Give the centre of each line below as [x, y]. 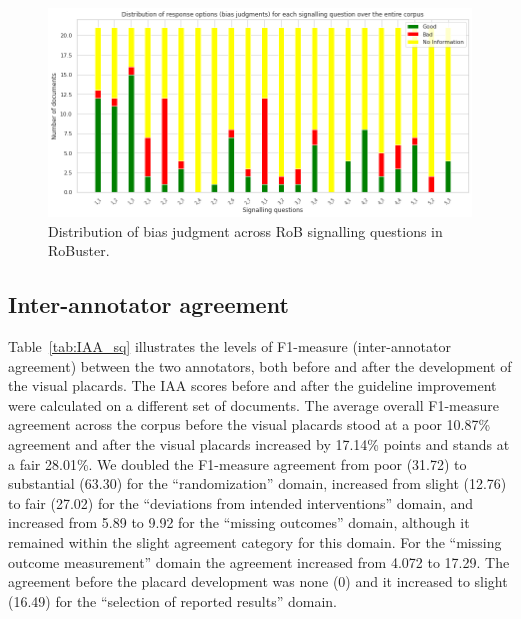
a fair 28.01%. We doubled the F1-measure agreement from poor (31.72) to [237, 463]
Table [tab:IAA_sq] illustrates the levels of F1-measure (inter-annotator [229, 345]
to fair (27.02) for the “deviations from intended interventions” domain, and [241, 502]
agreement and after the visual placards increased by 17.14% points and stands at [259, 443]
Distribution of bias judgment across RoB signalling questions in [245, 230]
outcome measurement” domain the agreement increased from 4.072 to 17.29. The [259, 561]
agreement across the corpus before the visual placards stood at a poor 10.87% [249, 424]
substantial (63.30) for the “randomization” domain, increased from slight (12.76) [257, 483]
